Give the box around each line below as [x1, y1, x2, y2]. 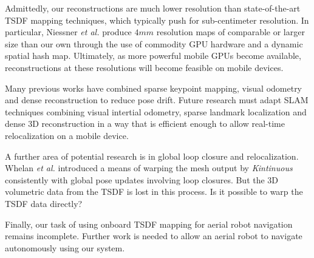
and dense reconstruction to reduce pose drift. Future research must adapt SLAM [5, 93, 309, 106]
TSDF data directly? [5, 197, 83, 209]
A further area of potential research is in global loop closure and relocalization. [5, 149, 299, 162]
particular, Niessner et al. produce [5, 25, 132, 38]
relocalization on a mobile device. [5, 129, 129, 141]
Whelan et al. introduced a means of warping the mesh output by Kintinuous [5, 161, 293, 174]
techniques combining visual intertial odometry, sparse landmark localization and [5, 105, 307, 118]
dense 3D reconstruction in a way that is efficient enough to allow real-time [5, 117, 285, 130]
